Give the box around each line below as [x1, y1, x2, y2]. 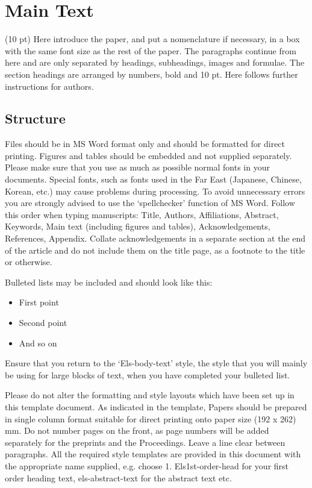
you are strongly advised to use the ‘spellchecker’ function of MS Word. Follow [5, 196, 295, 209]
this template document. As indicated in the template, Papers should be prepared [5, 400, 307, 413]
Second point [19, 316, 67, 329]
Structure [5, 109, 66, 128]
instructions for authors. [5, 80, 94, 92]
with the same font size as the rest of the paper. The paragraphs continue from [5, 44, 296, 57]
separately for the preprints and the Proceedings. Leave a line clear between [5, 436, 285, 448]
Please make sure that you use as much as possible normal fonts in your [5, 161, 270, 174]
